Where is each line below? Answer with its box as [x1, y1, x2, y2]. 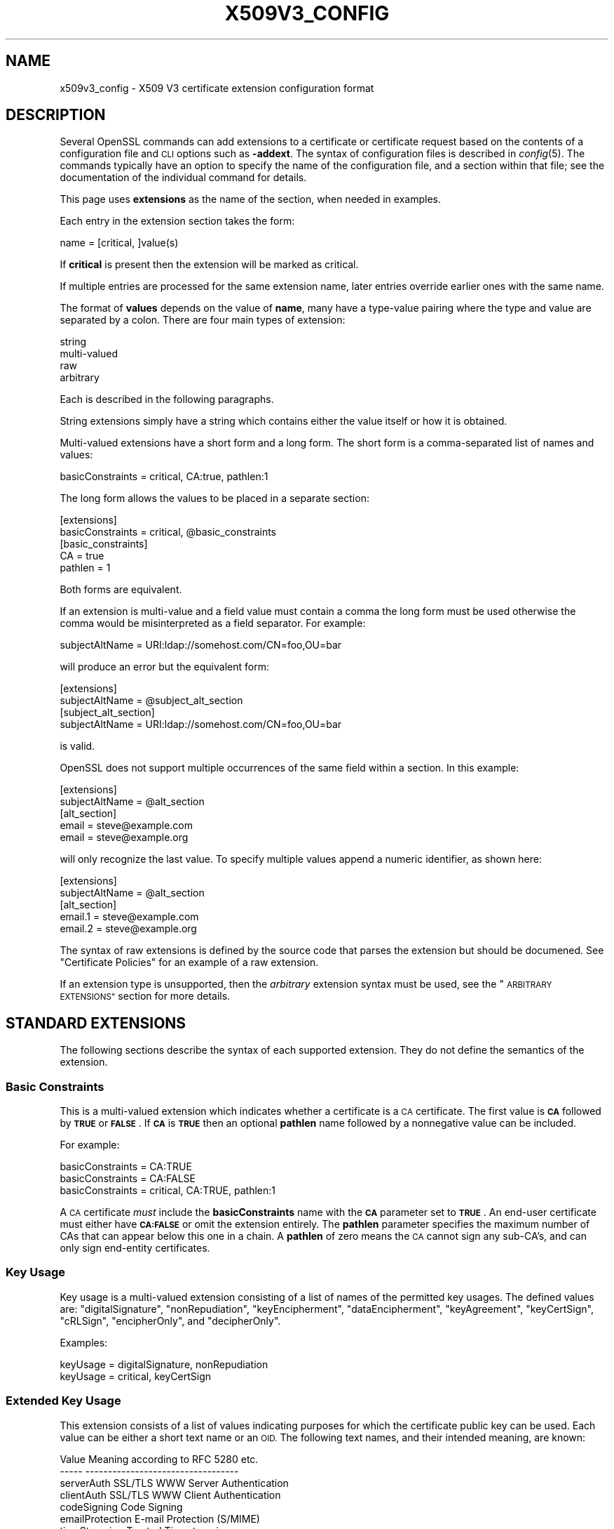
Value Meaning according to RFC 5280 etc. [60, 1452, 259, 1465]
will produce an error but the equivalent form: [60, 661, 269, 673]
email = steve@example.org [60, 831, 189, 844]
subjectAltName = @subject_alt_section [60, 694, 243, 707]
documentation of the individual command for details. [60, 171, 307, 184]
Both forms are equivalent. [60, 583, 182, 596]
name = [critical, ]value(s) [60, 237, 179, 249]
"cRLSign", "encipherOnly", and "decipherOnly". [60, 1314, 281, 1327]
